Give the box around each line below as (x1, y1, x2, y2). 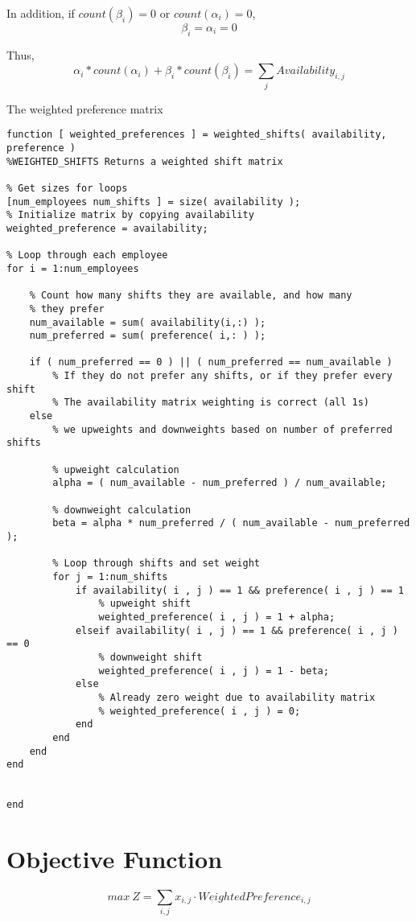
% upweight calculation (52, 463, 179, 475)
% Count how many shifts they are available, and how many (29, 290, 352, 302)
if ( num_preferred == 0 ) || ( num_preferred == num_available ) (29, 356, 393, 368)
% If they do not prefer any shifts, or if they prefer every (52, 370, 393, 382)
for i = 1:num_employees (6, 262, 139, 274)
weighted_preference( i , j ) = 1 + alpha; (98, 611, 336, 623)
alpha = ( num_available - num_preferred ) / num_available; (52, 477, 387, 489)
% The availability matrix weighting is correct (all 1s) (52, 397, 370, 409)
